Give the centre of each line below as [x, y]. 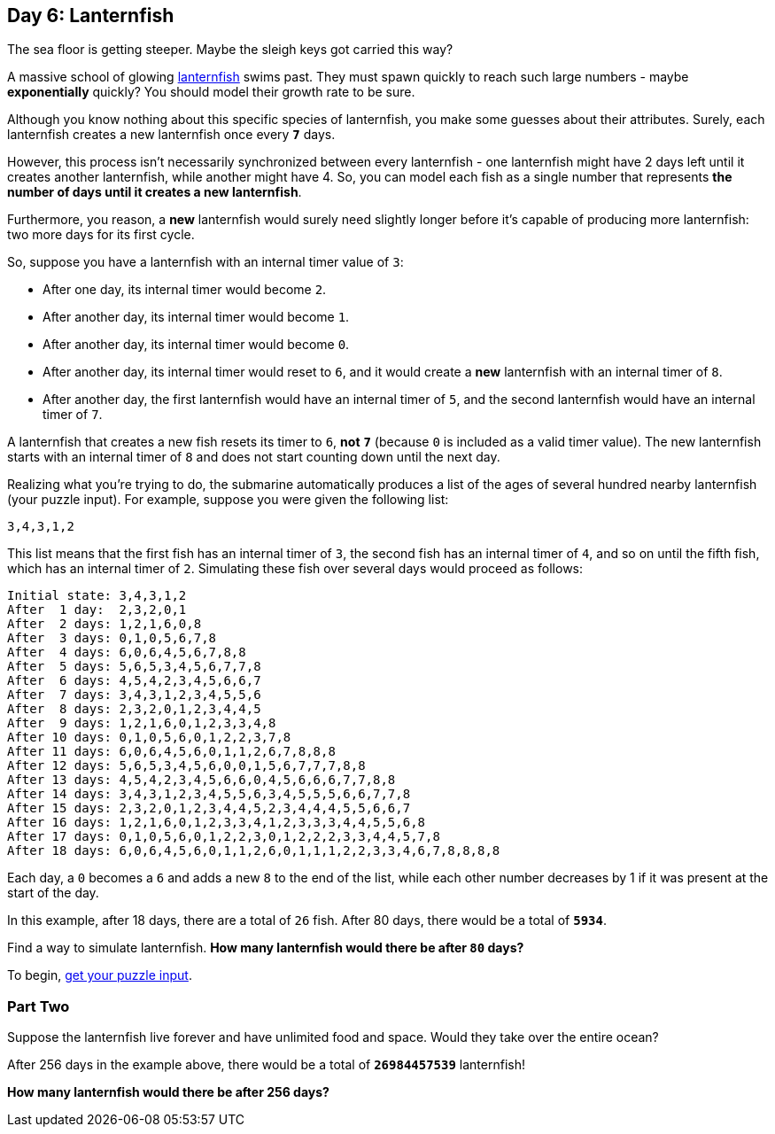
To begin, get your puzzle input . [100, 975]
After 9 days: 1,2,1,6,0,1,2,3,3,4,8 [142, 723]
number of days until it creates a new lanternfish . [155, 192]
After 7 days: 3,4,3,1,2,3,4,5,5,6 [134, 695]
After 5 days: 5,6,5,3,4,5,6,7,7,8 [134, 667]
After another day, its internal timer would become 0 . [196, 345]
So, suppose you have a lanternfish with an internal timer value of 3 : [205, 262]
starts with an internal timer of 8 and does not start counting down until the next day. [254, 457]
